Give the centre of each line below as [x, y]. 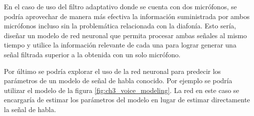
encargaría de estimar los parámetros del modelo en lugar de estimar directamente [127, 100]
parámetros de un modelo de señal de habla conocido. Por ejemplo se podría [118, 81]
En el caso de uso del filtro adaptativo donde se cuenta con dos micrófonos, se [120, 6]
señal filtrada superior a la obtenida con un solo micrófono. [92, 54]
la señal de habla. [30, 109]
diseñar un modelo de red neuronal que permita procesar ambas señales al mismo [126, 35]
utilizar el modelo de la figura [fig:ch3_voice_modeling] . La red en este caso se [122, 90]
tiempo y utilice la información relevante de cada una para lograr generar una [120, 45]
